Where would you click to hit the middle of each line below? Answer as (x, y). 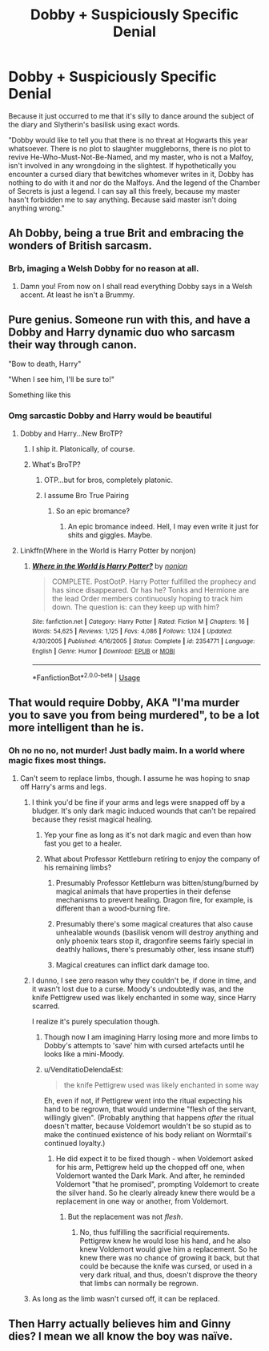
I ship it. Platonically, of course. (83, 448)
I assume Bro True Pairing (86, 495)
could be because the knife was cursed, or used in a (166, 1266)
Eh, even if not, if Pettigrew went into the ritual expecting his (143, 1100)
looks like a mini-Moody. (84, 1054)
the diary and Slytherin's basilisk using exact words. (94, 124)
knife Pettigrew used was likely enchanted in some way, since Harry (144, 997)
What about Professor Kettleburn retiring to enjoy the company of (152, 858)
